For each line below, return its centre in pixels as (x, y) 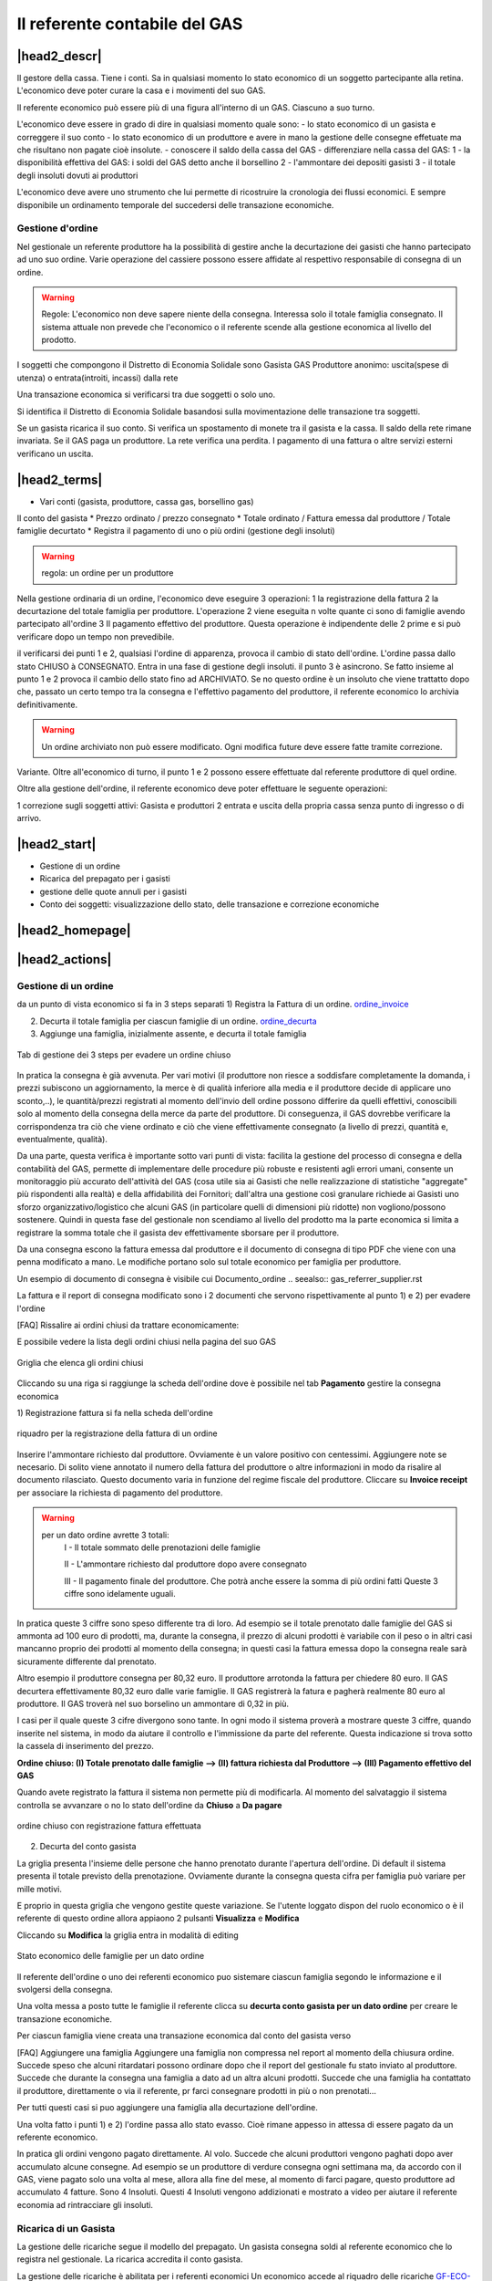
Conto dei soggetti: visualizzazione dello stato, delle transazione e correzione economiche (210, 904)
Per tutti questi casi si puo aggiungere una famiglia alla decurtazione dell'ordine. (168, 2108)
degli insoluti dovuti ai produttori (77, 175)
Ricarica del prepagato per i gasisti (105, 879)
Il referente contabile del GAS (130, 24)
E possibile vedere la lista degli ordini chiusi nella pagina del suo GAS (147, 1342)
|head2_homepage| (74, 931)
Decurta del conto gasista (88, 1847)
